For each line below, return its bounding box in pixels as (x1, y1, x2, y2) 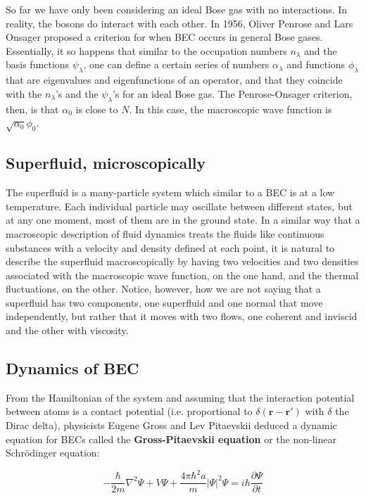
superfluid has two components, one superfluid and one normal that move (6, 295, 323, 309)
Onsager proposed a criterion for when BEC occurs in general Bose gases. (6, 30, 323, 44)
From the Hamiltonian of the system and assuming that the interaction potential (6, 390, 355, 404)
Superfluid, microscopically (6, 152, 206, 174)
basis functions (6, 57, 70, 72)
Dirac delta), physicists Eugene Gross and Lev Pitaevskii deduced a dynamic (6, 418, 337, 433)
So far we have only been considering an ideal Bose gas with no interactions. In (6, 2, 348, 16)
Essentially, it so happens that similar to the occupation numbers (6, 43, 287, 58)
